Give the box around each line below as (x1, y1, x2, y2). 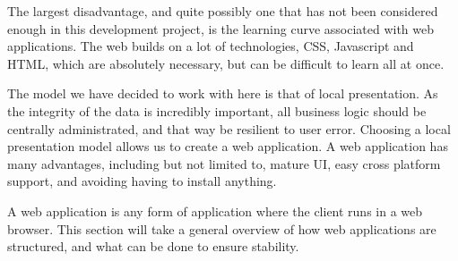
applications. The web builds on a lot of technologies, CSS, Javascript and (7, 37, 414, 55)
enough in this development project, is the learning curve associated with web (7, 19, 435, 38)
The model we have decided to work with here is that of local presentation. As (7, 84, 438, 103)
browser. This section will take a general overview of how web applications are (7, 219, 436, 238)
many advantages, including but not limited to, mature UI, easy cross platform (7, 154, 441, 173)
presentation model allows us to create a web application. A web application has (7, 137, 448, 156)
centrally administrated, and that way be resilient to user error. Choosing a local (7, 119, 451, 138)
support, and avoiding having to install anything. (7, 172, 277, 190)
